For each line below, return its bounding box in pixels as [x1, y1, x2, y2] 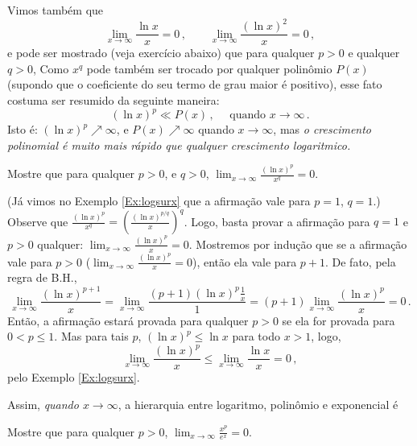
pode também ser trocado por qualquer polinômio [86, 60, 332, 76]
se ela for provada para [282, 312, 395, 328]
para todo [232, 328, 280, 345]
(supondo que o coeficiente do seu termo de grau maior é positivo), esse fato [7, 76, 382, 93]
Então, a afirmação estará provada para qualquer [7, 312, 249, 328]
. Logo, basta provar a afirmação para [184, 213, 370, 229]
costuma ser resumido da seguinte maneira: [7, 91, 220, 108]
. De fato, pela [324, 253, 396, 270]
